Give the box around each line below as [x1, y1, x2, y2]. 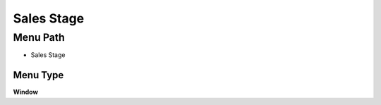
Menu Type [13, 69, 64, 81]
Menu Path [13, 31, 65, 44]
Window [13, 88, 39, 97]
